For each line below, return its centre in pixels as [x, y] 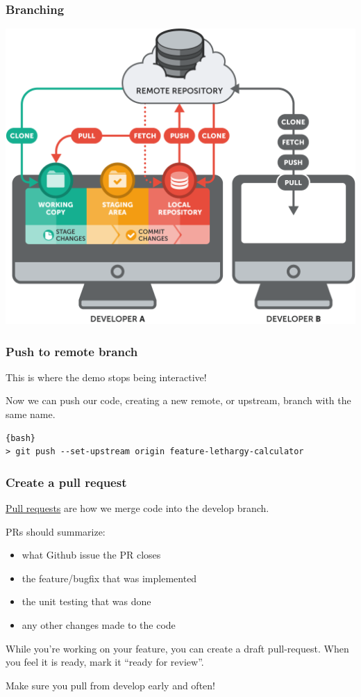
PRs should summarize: [56, 531]
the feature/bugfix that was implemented [109, 578]
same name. [31, 414]
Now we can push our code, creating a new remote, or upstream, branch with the [178, 400]
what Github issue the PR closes [91, 555]
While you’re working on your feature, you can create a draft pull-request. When [177, 648]
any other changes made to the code [99, 624]
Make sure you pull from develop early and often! [110, 685]
